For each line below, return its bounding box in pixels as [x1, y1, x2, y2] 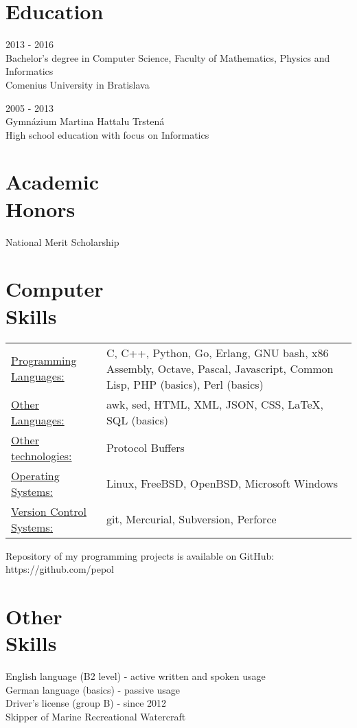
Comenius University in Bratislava [5, 77, 150, 91]
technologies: [11, 447, 72, 464]
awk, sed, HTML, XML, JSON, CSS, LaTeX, [106, 396, 324, 412]
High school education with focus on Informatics [5, 127, 209, 141]
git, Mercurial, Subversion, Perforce [106, 511, 277, 527]
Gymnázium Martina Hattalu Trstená [5, 114, 165, 128]
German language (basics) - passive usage [5, 682, 181, 696]
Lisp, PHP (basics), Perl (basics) [106, 376, 264, 392]
